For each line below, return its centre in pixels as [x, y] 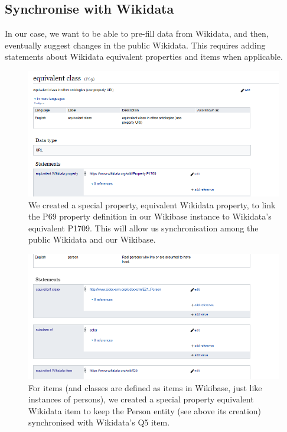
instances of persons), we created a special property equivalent [141, 399]
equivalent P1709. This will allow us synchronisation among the [143, 228]
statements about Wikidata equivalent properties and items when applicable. [144, 57]
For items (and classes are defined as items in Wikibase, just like [145, 387]
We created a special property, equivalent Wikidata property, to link [152, 204]
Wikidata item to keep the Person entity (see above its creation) [145, 410]
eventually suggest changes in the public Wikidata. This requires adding [135, 45]
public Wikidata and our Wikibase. [92, 239]
